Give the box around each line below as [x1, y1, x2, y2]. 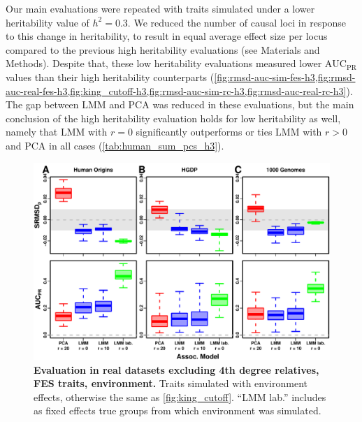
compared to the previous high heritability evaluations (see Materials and [6, 42, 320, 57]
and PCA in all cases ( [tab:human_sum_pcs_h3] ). [6, 138, 224, 152]
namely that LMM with [6, 124, 108, 139]
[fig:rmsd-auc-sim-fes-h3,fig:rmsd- [214, 69, 356, 84]
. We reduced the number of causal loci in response [127, 15, 347, 29]
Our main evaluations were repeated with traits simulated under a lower [6, 1, 315, 15]
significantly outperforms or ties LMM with [136, 124, 322, 139]
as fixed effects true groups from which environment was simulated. [34, 403, 321, 418]
